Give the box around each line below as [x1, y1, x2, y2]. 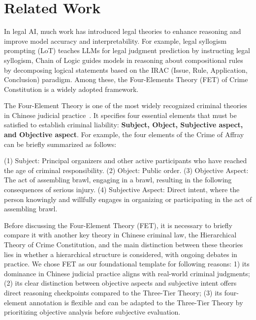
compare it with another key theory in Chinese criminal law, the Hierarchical [4, 230, 237, 240]
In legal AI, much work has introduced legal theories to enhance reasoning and [4, 26, 241, 36]
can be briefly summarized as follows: [4, 139, 117, 149]
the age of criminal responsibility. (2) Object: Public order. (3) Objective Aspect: [4, 165, 249, 175]
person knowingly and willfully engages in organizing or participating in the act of [4, 194, 252, 204]
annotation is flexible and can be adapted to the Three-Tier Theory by [29, 297, 243, 307]
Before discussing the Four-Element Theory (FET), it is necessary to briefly [4, 220, 233, 230]
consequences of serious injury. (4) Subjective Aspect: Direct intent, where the [4, 184, 240, 195]
